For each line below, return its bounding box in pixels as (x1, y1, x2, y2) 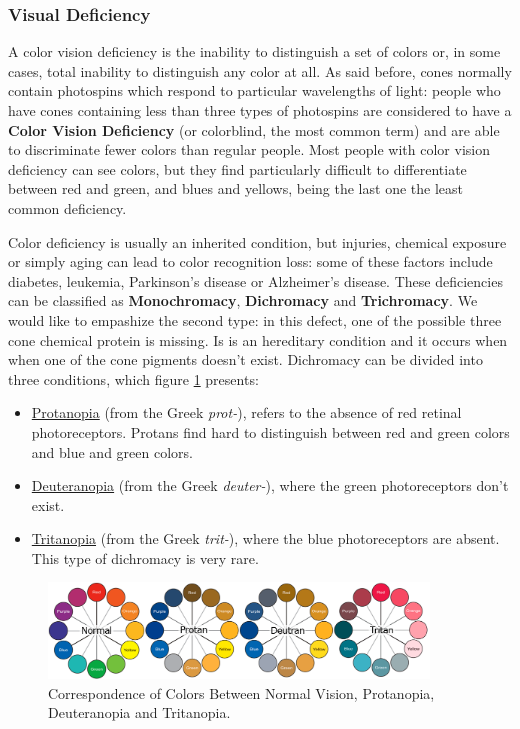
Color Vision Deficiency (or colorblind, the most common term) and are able (8, 119, 500, 140)
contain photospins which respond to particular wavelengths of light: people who (8, 80, 501, 101)
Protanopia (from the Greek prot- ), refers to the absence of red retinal (31, 402, 462, 423)
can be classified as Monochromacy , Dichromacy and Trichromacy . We (8, 290, 478, 311)
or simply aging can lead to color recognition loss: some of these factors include (8, 251, 493, 272)
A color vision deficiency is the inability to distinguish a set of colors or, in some (8, 41, 501, 62)
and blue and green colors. (31, 441, 193, 462)
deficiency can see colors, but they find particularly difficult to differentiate (8, 158, 467, 179)
